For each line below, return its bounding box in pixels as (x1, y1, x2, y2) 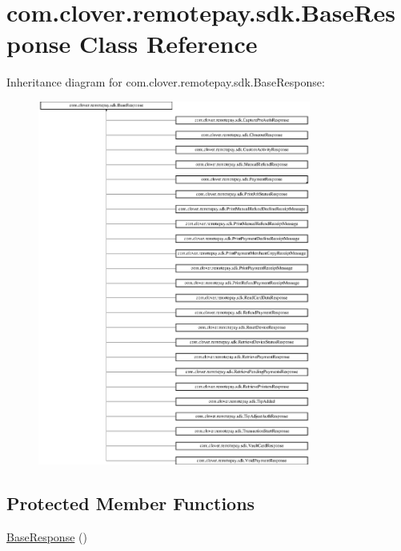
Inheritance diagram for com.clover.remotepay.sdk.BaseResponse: (6, 74, 325, 90)
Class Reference (78, 27, 258, 60)
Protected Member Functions (6, 491, 255, 516)
